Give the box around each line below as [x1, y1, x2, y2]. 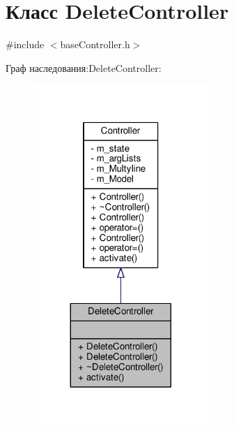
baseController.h [60, 37, 130, 52]
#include [6, 37, 45, 52]
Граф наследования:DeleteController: [6, 60, 162, 75]
